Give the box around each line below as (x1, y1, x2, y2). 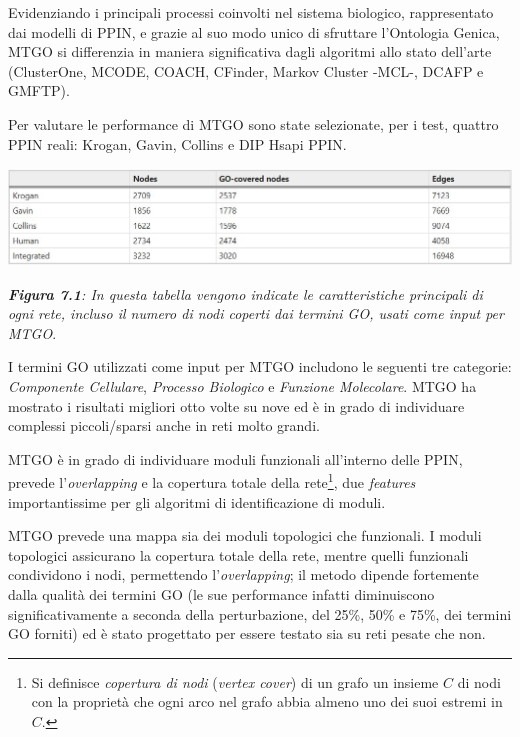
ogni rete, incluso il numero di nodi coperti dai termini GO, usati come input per (8, 303, 504, 324)
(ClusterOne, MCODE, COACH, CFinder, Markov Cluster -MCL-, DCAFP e (8, 60, 484, 81)
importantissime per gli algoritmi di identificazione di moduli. (8, 491, 386, 512)
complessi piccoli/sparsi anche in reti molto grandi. (8, 415, 320, 436)
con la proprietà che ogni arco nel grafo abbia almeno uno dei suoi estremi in (31, 691, 503, 712)
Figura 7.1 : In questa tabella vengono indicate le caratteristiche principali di (8, 283, 483, 304)
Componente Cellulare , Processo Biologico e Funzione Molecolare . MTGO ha (8, 376, 477, 397)
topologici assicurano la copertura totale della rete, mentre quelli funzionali (8, 544, 469, 565)
